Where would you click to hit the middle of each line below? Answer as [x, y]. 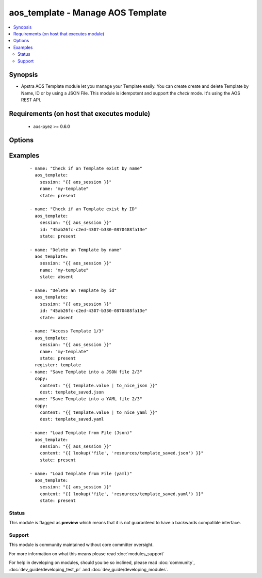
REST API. [31, 100]
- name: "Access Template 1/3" [67, 331]
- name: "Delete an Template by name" [76, 250]
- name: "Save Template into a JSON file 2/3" [86, 372]
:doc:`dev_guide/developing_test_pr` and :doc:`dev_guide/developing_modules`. [89, 569]
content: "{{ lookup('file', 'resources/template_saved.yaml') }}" [122, 494]
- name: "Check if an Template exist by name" [86, 169]
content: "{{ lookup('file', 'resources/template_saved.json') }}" [122, 453]
